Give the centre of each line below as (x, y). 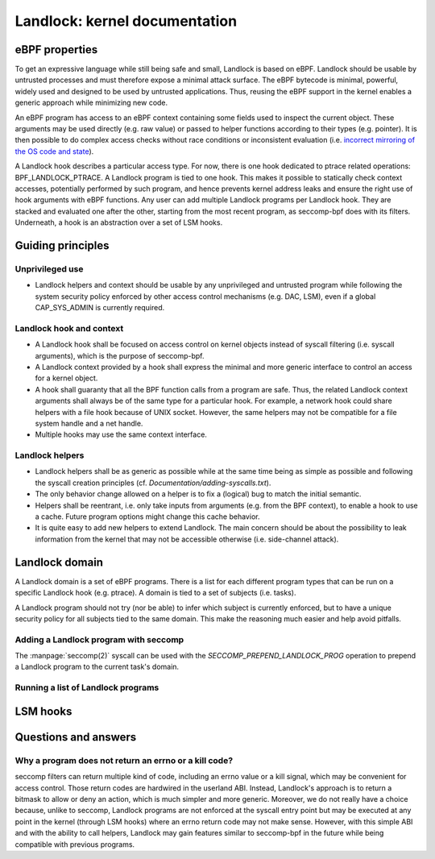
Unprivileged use (49, 268)
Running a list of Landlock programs (87, 687)
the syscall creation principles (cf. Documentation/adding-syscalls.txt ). (153, 483)
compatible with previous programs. (75, 844)
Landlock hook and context (69, 328)
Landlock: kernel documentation (126, 21)
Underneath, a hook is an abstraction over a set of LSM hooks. (119, 222)
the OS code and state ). (54, 151)
